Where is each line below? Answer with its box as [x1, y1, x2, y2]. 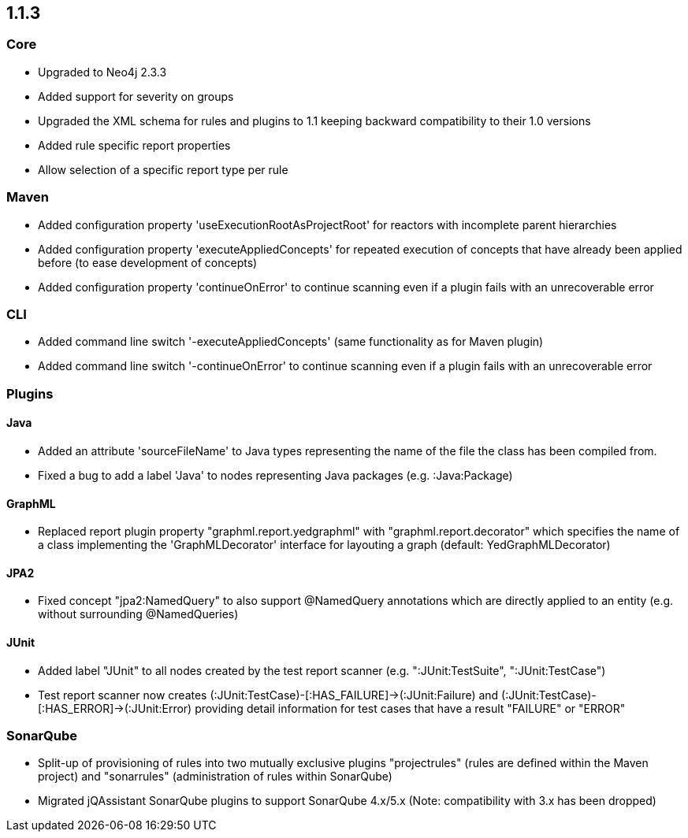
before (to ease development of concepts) [38, 255, 258, 269]
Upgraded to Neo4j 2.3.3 [38, 65, 167, 79]
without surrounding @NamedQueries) [38, 607, 239, 621]
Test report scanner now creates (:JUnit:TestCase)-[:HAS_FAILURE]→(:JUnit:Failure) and [38, 688, 499, 702]
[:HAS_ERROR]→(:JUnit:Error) [38, 701, 192, 715]
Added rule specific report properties [38, 138, 231, 152]
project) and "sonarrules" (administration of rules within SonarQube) [38, 769, 392, 784]
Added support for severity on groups [38, 89, 234, 103]
